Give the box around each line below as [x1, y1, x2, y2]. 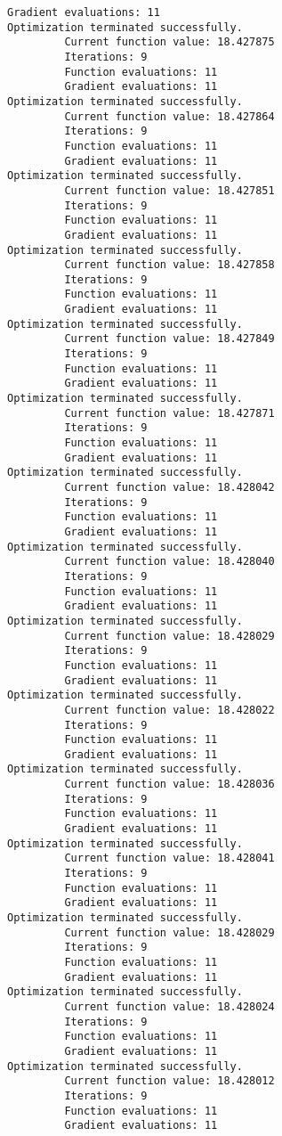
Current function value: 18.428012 [64, 1075, 275, 1088]
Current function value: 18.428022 [64, 703, 275, 716]
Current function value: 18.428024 [64, 1000, 275, 1013]
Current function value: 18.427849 [64, 332, 275, 346]
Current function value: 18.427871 [64, 406, 275, 420]
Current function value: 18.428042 [64, 481, 275, 494]
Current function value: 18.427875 [64, 36, 275, 49]
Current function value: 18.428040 [64, 555, 275, 568]
